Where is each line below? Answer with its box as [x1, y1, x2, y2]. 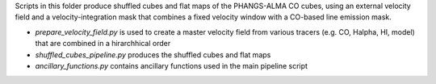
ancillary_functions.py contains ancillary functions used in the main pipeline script [35, 61, 308, 70]
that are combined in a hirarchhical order [35, 39, 171, 48]
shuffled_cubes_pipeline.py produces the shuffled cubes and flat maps [35, 49, 271, 60]
